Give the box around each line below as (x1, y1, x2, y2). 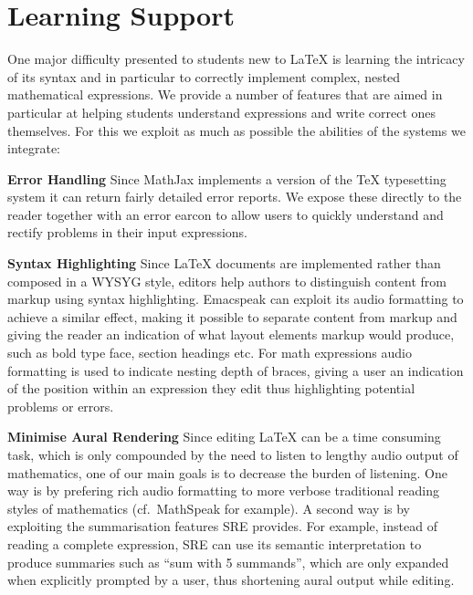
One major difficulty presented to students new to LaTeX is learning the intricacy (7, 49, 465, 68)
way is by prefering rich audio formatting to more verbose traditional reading (7, 481, 440, 500)
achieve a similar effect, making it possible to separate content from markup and (7, 307, 457, 326)
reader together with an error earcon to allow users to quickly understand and (7, 204, 444, 224)
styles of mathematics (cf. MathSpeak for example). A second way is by (7, 498, 410, 517)
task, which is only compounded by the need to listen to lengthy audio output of (7, 445, 458, 464)
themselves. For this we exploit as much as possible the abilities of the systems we (7, 120, 466, 140)
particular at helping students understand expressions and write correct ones (7, 102, 436, 121)
